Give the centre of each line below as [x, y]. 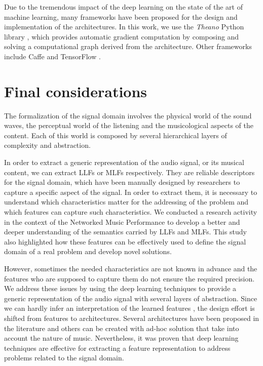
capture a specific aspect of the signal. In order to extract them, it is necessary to [131, 192]
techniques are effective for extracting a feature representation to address [117, 348]
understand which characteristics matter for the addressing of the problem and [126, 202]
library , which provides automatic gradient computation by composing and [122, 36]
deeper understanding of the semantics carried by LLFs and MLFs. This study [125, 232]
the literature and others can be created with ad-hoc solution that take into [122, 328]
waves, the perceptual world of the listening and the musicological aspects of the [129, 125]
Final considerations [76, 91]
